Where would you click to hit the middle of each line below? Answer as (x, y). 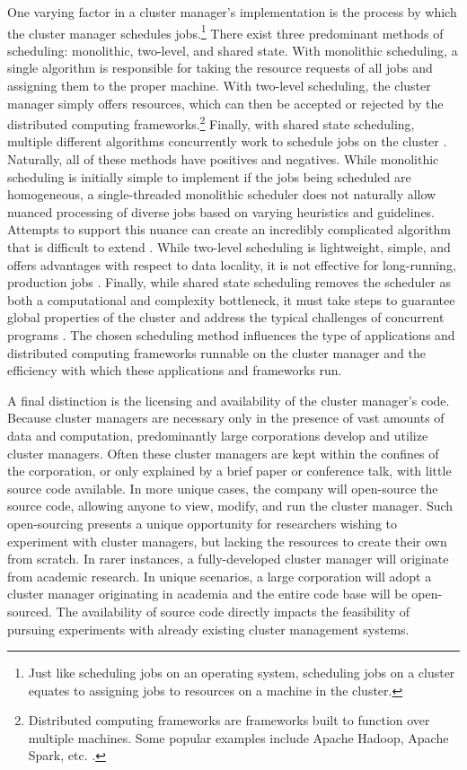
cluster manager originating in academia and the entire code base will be (207, 594)
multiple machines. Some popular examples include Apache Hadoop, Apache (238, 737)
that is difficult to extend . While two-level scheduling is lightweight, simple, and (229, 247)
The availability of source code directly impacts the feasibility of (233, 611)
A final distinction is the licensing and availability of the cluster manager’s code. (229, 400)
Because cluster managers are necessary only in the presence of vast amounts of (226, 418)
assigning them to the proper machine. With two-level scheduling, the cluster (219, 86)
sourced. (30, 611)
